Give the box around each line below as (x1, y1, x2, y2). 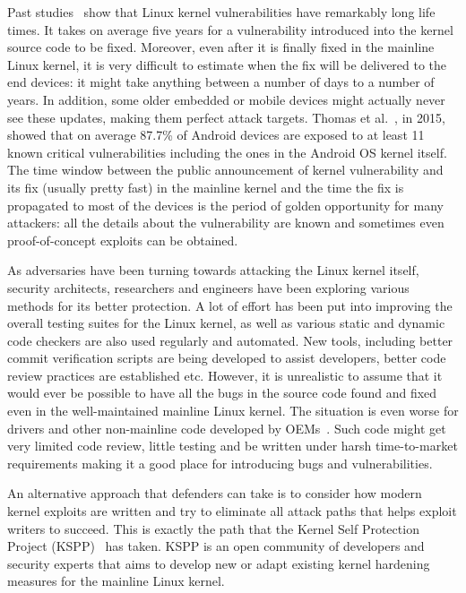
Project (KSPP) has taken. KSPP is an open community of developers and (7, 537, 425, 555)
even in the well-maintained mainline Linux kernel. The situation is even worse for (7, 401, 459, 420)
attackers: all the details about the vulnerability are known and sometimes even (7, 213, 444, 232)
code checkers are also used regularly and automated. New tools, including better (7, 331, 453, 349)
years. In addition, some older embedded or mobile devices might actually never (7, 90, 445, 108)
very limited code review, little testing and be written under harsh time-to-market (7, 436, 458, 455)
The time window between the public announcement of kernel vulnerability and (7, 160, 444, 179)
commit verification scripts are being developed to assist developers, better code (7, 348, 446, 367)
